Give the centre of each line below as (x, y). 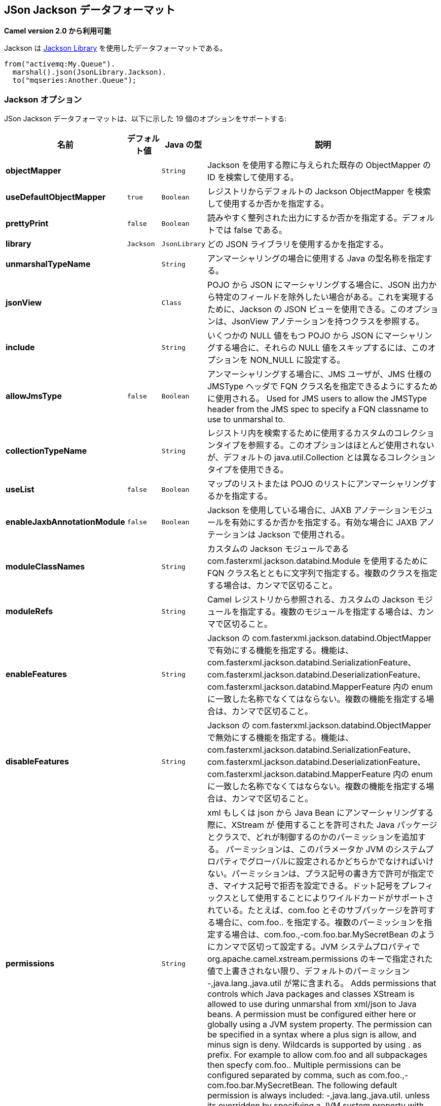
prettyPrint (27, 224)
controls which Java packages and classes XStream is (311, 994)
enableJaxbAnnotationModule (65, 522)
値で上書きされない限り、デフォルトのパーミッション (308, 971)
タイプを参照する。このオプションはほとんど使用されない (325, 445)
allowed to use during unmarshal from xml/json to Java (312, 1004)
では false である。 (251, 230)
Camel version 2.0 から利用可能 (58, 31)
